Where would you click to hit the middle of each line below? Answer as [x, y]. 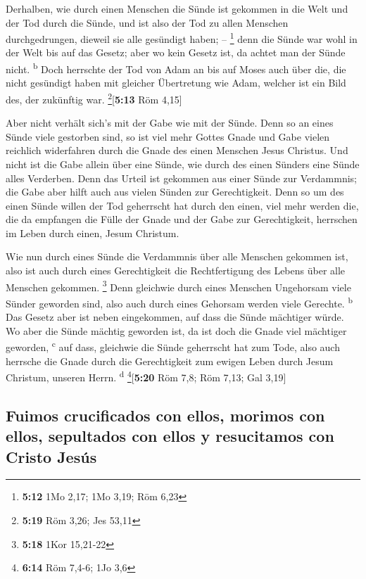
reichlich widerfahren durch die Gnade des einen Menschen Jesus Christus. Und [177, 150]
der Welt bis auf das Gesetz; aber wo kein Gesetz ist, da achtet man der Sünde [176, 52]
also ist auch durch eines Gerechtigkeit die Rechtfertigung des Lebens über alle [176, 271]
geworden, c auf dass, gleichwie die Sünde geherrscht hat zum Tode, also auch [173, 346]
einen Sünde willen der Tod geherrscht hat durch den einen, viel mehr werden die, [182, 205]
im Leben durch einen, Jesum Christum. [93, 233]
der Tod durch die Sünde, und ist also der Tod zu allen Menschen [147, 22]
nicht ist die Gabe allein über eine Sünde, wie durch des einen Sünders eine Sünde [183, 164]
